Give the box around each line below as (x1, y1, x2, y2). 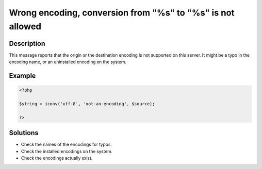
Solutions (9, 129, 39, 137)
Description (9, 39, 46, 48)
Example (9, 72, 36, 80)
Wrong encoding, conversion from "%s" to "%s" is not (9, 7, 235, 18)
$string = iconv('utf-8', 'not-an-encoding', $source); (19, 101, 155, 107)
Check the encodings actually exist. (21, 155, 93, 161)
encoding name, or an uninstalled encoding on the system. (9, 59, 127, 65)
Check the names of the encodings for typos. (21, 141, 112, 148)
